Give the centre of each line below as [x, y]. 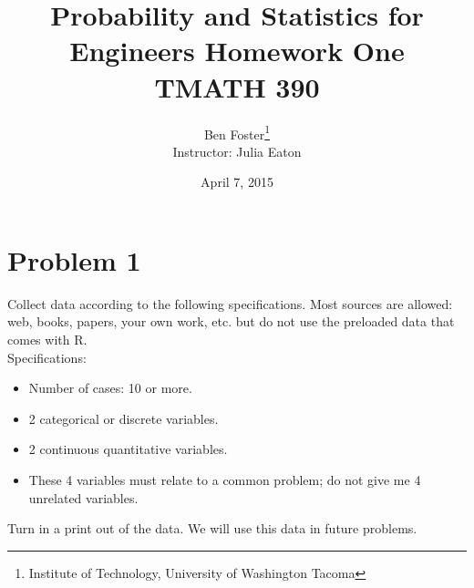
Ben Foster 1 [237, 132]
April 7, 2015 [237, 182]
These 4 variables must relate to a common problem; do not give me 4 [225, 480]
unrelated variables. [83, 497]
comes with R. [47, 340]
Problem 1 [74, 259]
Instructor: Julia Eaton [237, 151]
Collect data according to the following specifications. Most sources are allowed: [230, 303]
